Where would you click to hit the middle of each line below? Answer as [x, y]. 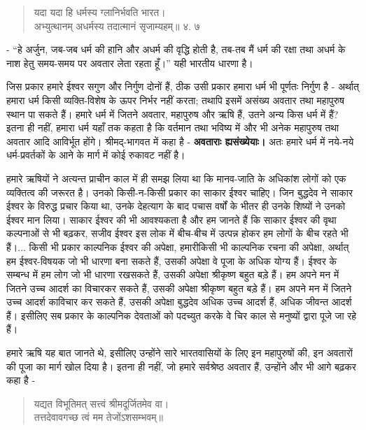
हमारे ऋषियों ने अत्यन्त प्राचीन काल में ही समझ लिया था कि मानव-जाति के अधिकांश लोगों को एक [176, 178]
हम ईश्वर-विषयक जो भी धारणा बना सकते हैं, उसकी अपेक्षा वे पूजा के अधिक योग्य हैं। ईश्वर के [171, 260]
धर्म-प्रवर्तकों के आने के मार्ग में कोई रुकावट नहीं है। [96, 155]
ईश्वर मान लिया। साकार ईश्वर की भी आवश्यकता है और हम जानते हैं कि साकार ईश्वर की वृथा [171, 219]
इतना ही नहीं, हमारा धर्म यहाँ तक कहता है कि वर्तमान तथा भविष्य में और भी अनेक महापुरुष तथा [173, 128]
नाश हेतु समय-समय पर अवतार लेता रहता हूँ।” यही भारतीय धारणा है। [130, 63]
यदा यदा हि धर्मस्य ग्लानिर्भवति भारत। [100, 12]
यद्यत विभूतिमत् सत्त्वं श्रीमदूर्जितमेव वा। [101, 403]
